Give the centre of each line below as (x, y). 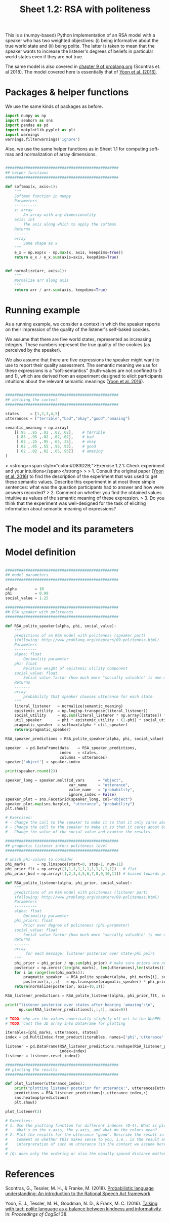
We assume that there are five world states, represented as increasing (78, 339)
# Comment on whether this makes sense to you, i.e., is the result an (86, 1140)
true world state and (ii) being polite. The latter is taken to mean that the (80, 46)
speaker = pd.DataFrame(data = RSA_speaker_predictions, (71, 748)
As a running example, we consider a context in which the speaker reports (83, 324)
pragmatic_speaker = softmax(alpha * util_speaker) (71, 725)
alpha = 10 (25, 589)
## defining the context (31, 400)
